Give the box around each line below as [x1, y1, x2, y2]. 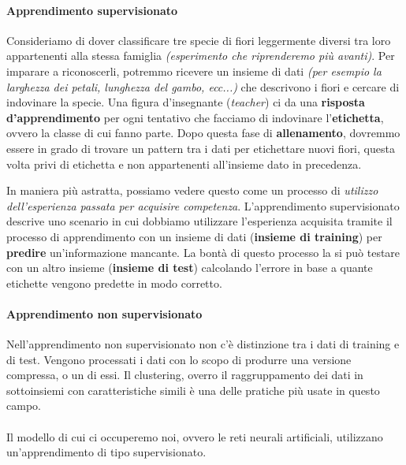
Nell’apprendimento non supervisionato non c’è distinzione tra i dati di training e [6, 336, 400, 352]
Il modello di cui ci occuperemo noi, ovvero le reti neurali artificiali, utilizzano [6, 428, 383, 445]
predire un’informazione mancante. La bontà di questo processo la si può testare [6, 244, 400, 260]
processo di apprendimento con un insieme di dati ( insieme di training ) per [6, 228, 382, 244]
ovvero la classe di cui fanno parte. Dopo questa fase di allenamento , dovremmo [6, 125, 400, 141]
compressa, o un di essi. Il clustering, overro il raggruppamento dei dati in [6, 366, 363, 383]
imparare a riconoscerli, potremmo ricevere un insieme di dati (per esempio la [6, 62, 382, 79]
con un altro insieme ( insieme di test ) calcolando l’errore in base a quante [6, 259, 373, 276]
